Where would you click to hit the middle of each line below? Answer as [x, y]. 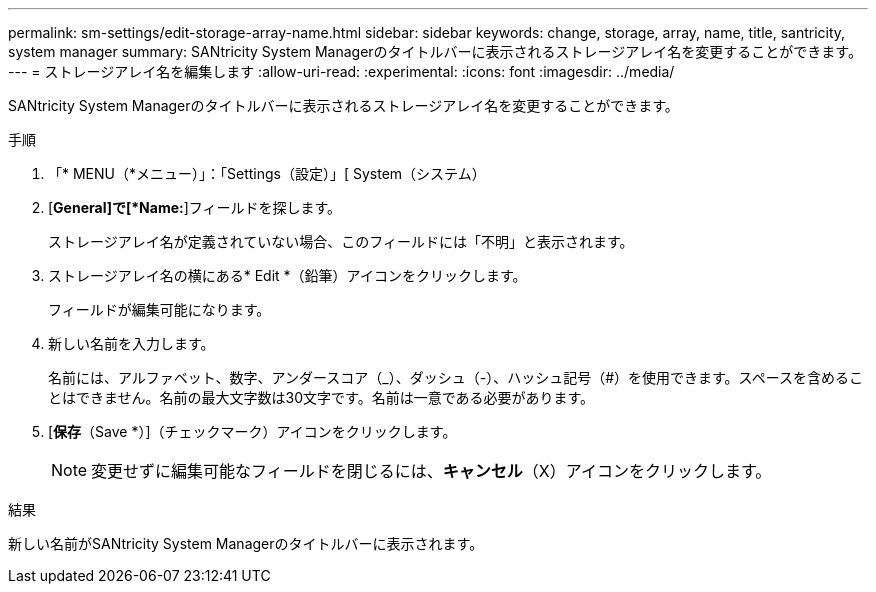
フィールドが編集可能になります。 [159, 309]
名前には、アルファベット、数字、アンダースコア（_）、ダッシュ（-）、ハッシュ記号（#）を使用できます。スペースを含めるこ [455, 377]
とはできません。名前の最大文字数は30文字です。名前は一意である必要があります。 [321, 397]
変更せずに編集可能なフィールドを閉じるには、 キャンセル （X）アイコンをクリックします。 [431, 471]
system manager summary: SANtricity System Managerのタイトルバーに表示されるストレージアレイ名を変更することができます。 [435, 51]
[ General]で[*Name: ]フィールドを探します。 [195, 207]
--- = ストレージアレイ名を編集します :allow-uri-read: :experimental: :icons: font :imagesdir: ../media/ [341, 71]
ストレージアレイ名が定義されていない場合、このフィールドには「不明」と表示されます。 [341, 241]
